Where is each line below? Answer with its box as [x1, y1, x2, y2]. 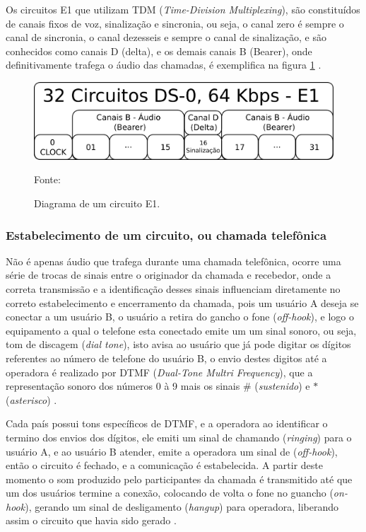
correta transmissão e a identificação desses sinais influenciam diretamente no [6, 281, 341, 296]
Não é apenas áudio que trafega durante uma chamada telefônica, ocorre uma [6, 253, 341, 268]
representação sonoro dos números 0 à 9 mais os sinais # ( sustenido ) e [6, 378, 310, 393]
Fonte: [34, 172, 61, 187]
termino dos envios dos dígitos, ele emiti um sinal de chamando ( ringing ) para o [6, 429, 352, 444]
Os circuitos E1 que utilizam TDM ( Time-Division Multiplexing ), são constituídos [6, 2, 360, 16]
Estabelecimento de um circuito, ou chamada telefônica [6, 226, 327, 243]
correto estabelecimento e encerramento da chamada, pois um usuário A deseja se [6, 295, 359, 310]
